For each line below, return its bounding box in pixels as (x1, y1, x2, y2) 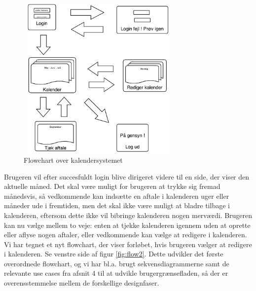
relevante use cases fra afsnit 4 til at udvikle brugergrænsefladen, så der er (4, 268, 228, 278)
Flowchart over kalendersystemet (24, 154, 123, 165)
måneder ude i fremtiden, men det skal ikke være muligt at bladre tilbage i (4, 200, 230, 211)
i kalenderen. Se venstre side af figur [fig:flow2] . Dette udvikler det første (4, 249, 223, 259)
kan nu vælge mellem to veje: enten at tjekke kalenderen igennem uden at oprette (4, 219, 251, 230)
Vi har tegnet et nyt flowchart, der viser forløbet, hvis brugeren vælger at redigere (4, 239, 252, 249)
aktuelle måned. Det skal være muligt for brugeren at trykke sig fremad (4, 181, 220, 191)
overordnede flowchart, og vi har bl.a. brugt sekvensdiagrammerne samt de (4, 258, 229, 268)
